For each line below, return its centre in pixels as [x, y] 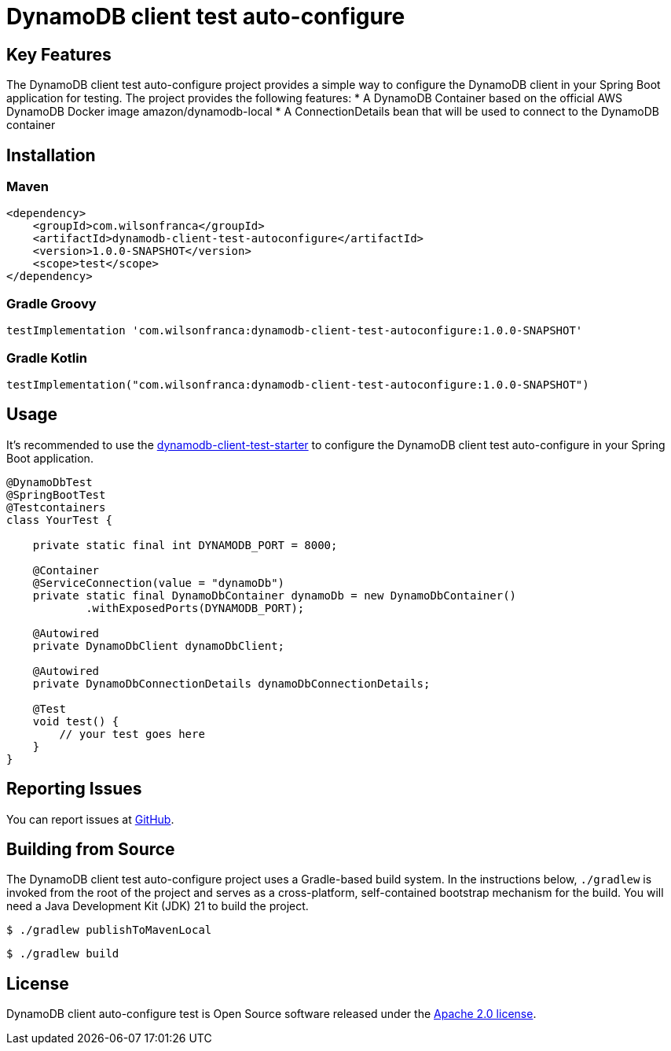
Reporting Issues [74, 789]
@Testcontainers [56, 507]
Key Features [59, 54]
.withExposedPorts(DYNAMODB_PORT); [195, 608]
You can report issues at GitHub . [90, 819]
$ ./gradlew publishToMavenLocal [109, 930]
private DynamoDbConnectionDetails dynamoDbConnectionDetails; [231, 683]
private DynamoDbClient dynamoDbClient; [159, 645]
